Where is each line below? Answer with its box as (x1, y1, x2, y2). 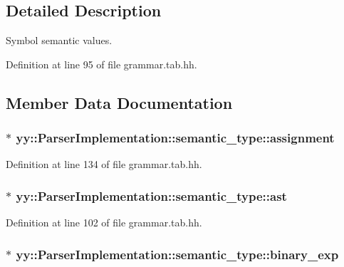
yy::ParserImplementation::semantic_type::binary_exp (16, 245, 339, 263)
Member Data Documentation (6, 91, 233, 113)
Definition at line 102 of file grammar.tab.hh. (6, 215, 202, 230)
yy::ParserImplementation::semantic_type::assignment (16, 129, 335, 147)
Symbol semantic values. (6, 33, 113, 48)
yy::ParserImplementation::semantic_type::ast (16, 187, 287, 204)
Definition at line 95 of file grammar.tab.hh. (6, 56, 197, 71)
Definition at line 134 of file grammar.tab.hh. (6, 157, 202, 172)
